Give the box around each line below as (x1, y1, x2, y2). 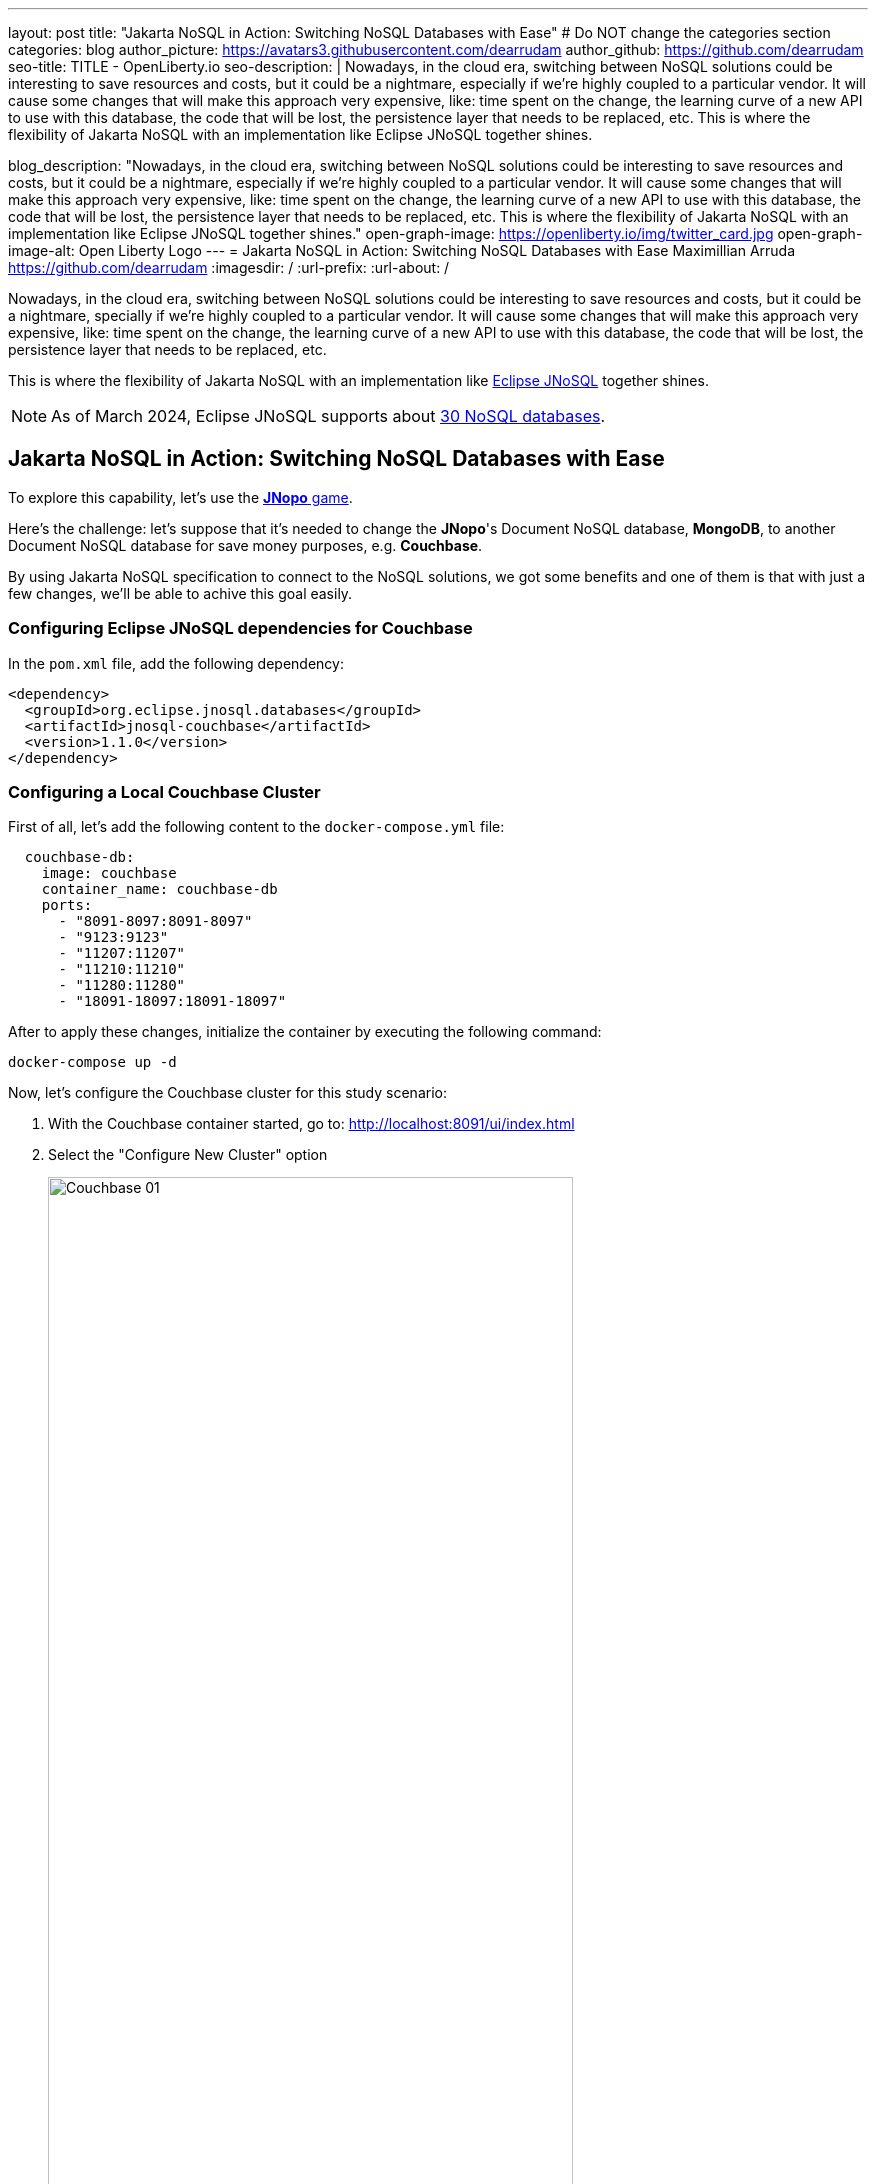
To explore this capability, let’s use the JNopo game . (8, 488, 353, 506)
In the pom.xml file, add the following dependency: (8, 654, 344, 672)
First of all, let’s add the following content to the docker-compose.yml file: (8, 818, 505, 836)
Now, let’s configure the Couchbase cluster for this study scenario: (8, 1084, 447, 1102)
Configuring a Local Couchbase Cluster (8, 781, 321, 802)
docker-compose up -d (8, 1054, 177, 1071)
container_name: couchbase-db (41, 881, 278, 898)
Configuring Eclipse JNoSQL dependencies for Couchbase (8, 618, 473, 639)
